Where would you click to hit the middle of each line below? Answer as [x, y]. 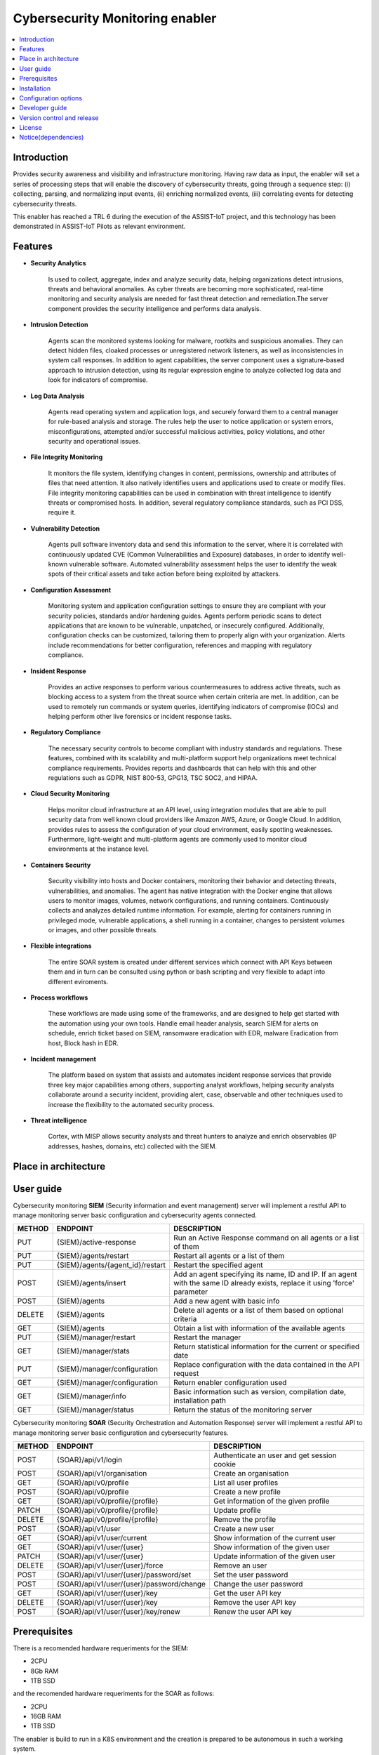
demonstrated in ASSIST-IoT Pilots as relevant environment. [99, 226]
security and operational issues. [94, 442]
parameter [191, 1292]
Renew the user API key [253, 1612]
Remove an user [240, 1565]
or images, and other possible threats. [103, 930]
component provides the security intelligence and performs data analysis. [155, 308]
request [186, 1374]
